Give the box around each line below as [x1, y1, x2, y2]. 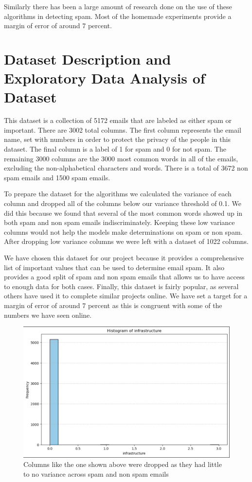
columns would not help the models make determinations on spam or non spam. [4, 226, 243, 237]
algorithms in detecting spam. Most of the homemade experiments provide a [4, 11, 232, 21]
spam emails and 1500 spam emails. [4, 172, 110, 182]
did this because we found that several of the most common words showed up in [4, 207, 243, 218]
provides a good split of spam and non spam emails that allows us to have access [4, 272, 245, 282]
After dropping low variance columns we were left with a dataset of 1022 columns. [4, 236, 249, 246]
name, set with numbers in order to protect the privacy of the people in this [4, 134, 231, 144]
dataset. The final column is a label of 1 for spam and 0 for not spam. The [4, 144, 226, 154]
